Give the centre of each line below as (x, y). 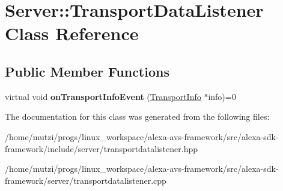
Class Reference (72, 33)
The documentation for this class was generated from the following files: (137, 116)
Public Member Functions (87, 71)
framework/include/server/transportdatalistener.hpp (102, 148)
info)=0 (222, 96)
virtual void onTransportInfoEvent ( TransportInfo (103, 96)
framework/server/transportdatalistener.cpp (86, 180)
